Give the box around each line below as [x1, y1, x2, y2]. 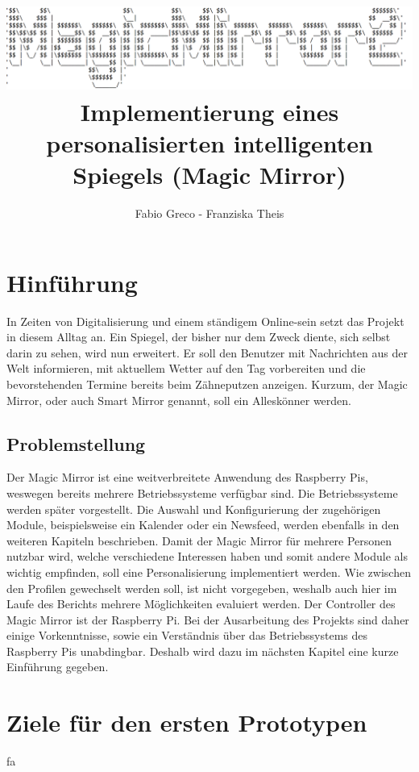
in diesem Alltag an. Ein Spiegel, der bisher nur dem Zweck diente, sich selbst [6, 328, 391, 345]
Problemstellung [6, 431, 146, 456]
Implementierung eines [80, 94, 339, 127]
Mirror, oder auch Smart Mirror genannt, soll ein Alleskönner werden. [6, 391, 351, 408]
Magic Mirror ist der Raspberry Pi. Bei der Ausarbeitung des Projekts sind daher [6, 611, 409, 628]
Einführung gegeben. [6, 658, 109, 675]
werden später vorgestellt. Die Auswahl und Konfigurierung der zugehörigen [6, 500, 381, 517]
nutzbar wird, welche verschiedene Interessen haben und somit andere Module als [6, 548, 408, 565]
